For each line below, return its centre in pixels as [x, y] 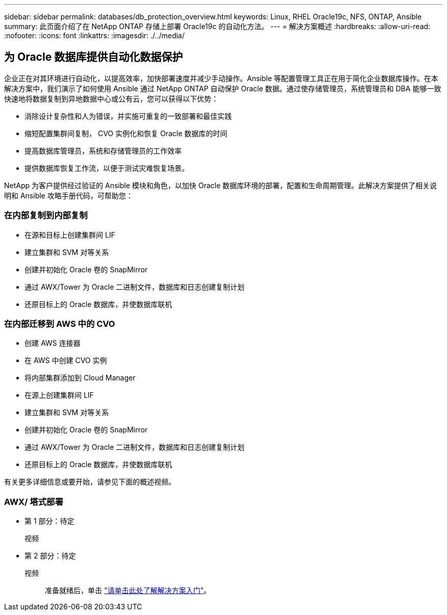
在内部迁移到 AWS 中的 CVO [60, 324]
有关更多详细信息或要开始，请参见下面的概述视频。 [90, 482]
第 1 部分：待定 [49, 521]
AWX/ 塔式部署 [34, 502]
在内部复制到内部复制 [46, 215]
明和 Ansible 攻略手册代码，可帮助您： [69, 195]
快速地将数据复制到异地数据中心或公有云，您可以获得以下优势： [111, 98]
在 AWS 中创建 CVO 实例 [66, 361]
